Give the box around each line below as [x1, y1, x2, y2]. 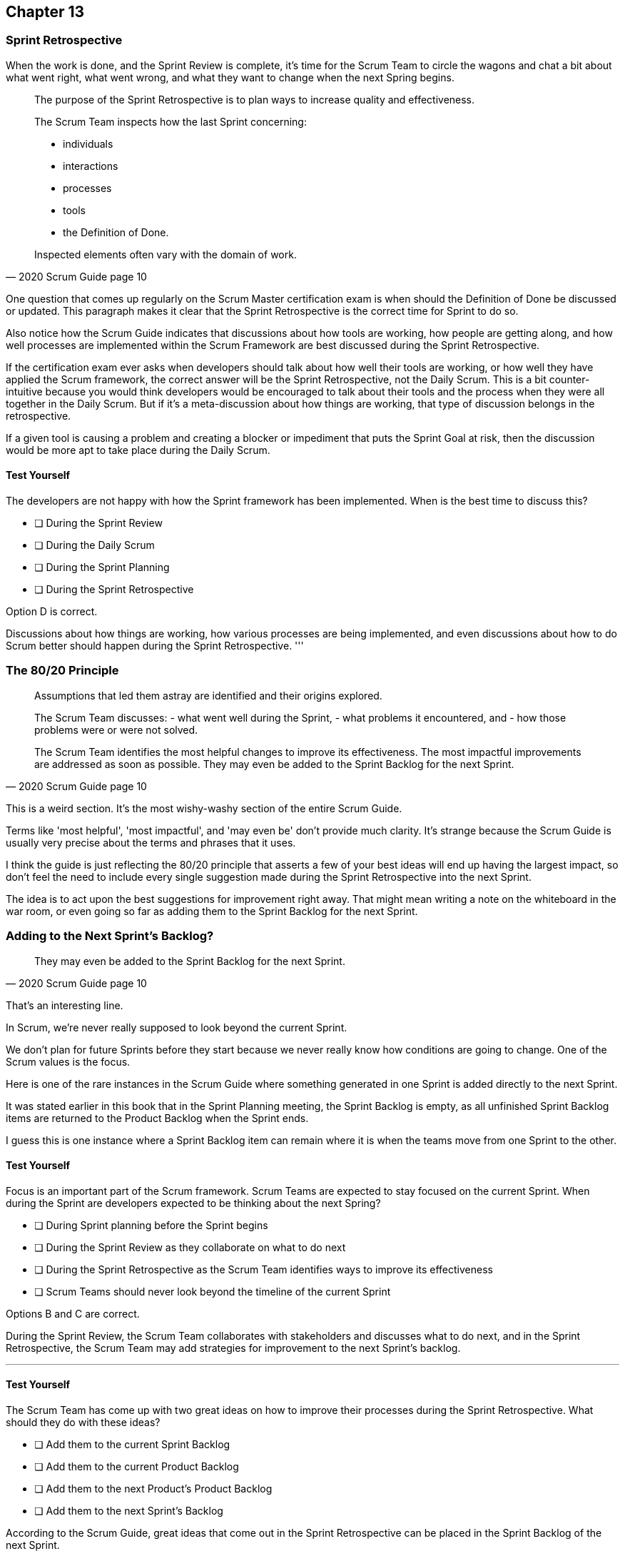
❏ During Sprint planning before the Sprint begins [34, 1218, 268, 1231]
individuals [63, 137, 113, 150]
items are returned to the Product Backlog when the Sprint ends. [6, 1111, 309, 1124]
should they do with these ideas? [6, 1415, 161, 1428]
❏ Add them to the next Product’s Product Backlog [34, 1482, 273, 1495]
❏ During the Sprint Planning [34, 561, 170, 574]
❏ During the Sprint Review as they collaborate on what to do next [34, 1241, 346, 1253]
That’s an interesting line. [6, 999, 123, 1011]
